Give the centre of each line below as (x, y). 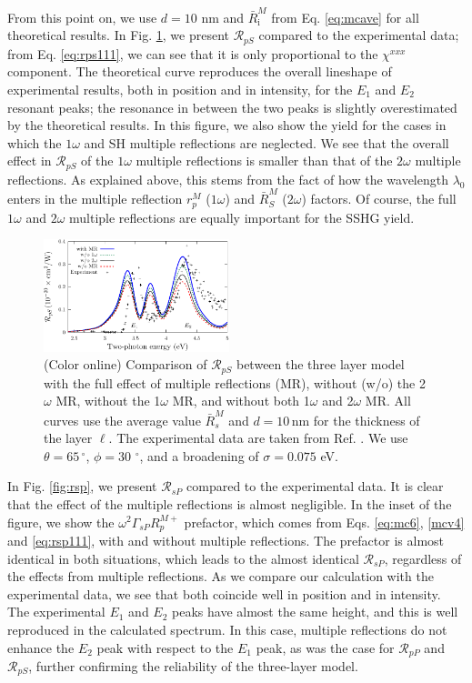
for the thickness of (367, 420)
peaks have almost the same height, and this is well (315, 612)
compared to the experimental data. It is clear (315, 486)
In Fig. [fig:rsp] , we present (82, 486)
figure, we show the (61, 522)
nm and (223, 17)
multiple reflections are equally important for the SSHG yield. (242, 217)
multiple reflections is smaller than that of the (264, 161)
